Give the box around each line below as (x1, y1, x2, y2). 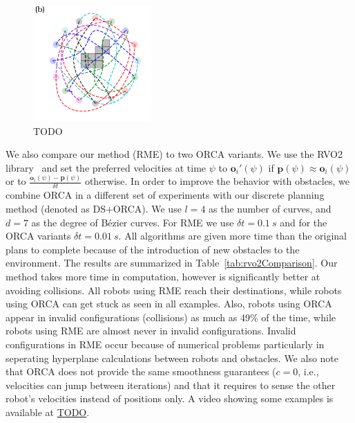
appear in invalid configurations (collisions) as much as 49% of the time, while (6, 309, 336, 324)
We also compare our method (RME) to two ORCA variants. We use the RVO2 (6, 147, 343, 161)
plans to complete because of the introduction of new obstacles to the (6, 242, 300, 256)
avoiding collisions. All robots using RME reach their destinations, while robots (6, 282, 342, 297)
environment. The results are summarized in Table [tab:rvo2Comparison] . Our (6, 255, 338, 270)
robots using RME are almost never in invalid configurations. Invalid (6, 323, 296, 338)
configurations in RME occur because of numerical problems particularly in (6, 336, 325, 351)
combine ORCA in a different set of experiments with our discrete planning (6, 188, 325, 202)
